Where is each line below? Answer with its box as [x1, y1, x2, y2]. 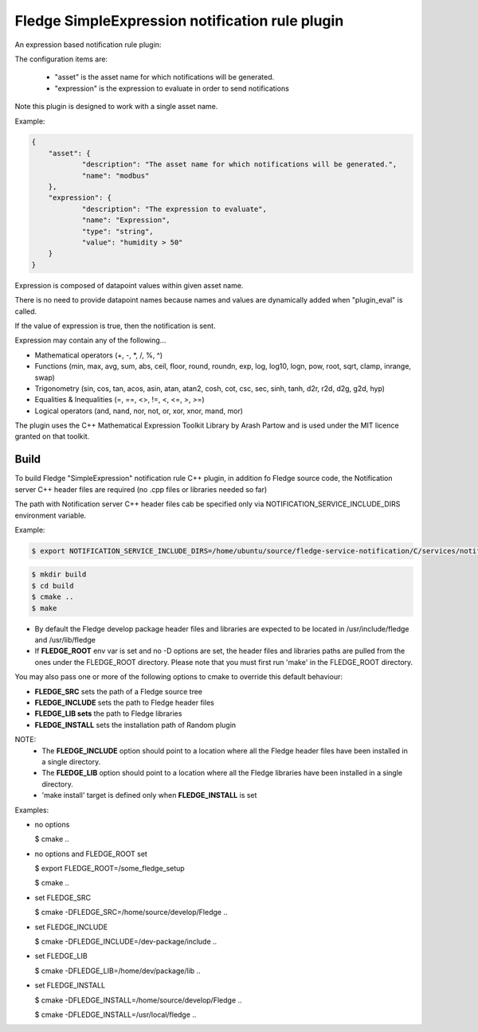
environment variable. [14, 510, 87, 520]
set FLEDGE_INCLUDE [34, 922, 108, 932]
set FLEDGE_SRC [34, 893, 92, 902]
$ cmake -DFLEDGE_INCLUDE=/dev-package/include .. [34, 936, 217, 947]
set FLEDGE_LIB [34, 952, 88, 961]
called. [14, 307, 37, 316]
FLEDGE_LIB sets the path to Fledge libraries [34, 709, 182, 718]
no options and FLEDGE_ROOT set [34, 849, 147, 858]
